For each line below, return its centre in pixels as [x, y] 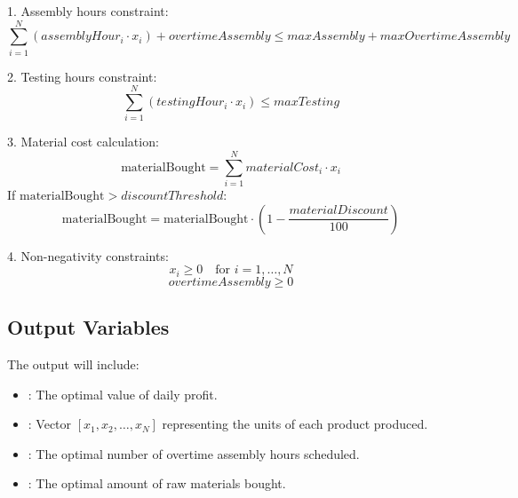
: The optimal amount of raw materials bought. [157, 483]
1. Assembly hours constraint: [88, 11]
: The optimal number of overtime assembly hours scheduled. [194, 453]
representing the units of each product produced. [295, 424]
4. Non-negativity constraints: [88, 255]
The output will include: [73, 364]
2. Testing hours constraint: [82, 76]
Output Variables [88, 327]
